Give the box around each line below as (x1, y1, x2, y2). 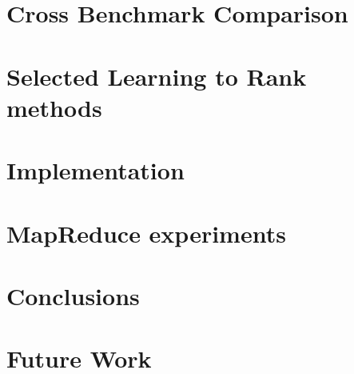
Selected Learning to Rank (6, 59, 307, 92)
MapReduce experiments (6, 216, 286, 249)
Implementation (6, 154, 185, 187)
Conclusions (6, 279, 140, 312)
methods (6, 90, 102, 123)
